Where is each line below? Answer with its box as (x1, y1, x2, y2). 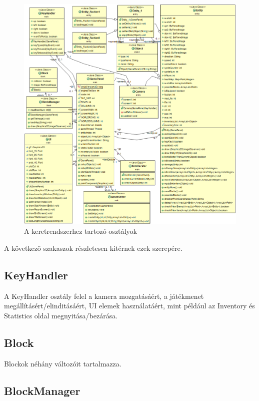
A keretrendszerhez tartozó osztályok (24, 226, 137, 236)
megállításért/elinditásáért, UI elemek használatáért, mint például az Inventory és (4, 300, 255, 311)
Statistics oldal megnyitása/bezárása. (4, 310, 118, 321)
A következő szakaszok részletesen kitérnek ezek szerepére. (4, 243, 182, 253)
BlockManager (4, 382, 80, 398)
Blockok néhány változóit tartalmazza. (4, 358, 121, 368)
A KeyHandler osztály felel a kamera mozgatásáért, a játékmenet (4, 290, 204, 301)
